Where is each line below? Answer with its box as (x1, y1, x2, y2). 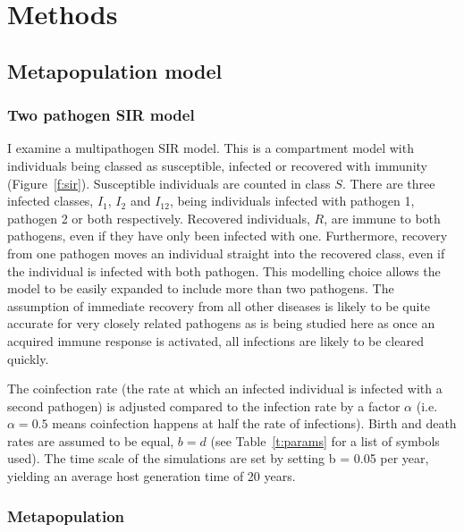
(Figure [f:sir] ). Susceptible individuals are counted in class (7, 173, 331, 192)
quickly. (7, 349, 49, 367)
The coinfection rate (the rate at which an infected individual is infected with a (7, 379, 443, 398)
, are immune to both (324, 208, 441, 227)
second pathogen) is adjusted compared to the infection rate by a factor (7, 396, 401, 415)
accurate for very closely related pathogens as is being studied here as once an (7, 314, 435, 333)
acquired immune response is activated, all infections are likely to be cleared (7, 331, 424, 350)
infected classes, (7, 191, 94, 210)
